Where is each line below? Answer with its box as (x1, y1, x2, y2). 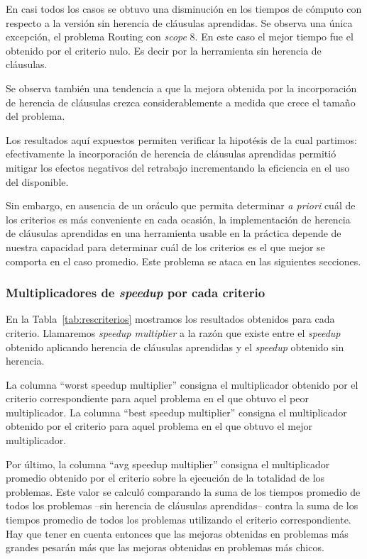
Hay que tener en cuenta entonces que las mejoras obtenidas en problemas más (6, 526, 349, 541)
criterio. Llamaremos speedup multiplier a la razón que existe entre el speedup (6, 325, 341, 340)
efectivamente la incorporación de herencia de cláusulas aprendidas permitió (6, 146, 336, 161)
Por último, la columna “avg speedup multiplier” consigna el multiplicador (6, 456, 330, 471)
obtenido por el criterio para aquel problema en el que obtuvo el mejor (6, 419, 312, 433)
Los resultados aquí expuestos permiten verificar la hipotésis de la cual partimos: (6, 132, 357, 147)
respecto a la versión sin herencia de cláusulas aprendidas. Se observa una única (6, 15, 353, 30)
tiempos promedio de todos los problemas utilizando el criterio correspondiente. (6, 512, 351, 527)
